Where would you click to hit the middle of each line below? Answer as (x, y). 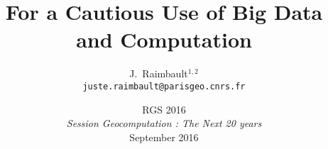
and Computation (164, 39)
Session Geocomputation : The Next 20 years (164, 123)
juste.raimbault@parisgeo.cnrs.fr (164, 86)
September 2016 (164, 137)
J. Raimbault (159, 73)
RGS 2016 (164, 109)
